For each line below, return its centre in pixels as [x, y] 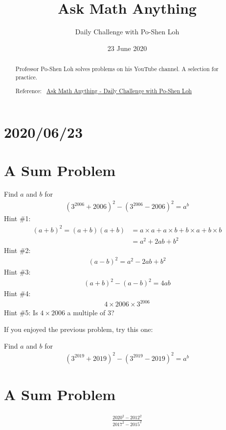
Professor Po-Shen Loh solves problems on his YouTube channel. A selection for [117, 69]
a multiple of [86, 313]
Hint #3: [17, 272]
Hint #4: [17, 293]
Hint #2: [17, 250]
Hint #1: [17, 218]
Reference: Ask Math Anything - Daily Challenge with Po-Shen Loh [103, 91]
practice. [26, 77]
